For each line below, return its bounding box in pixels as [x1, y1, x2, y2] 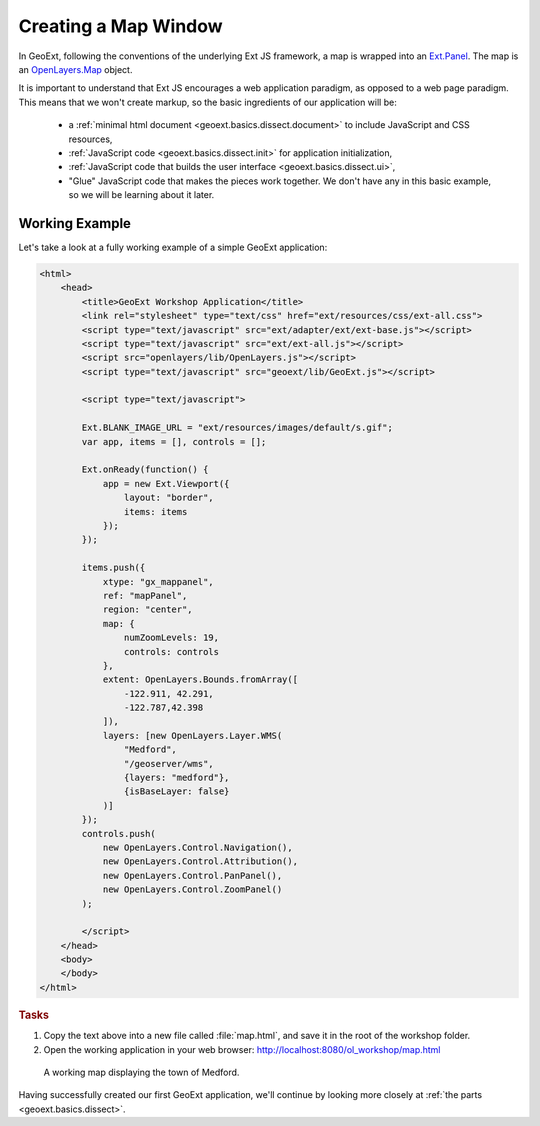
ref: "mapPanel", [102, 590, 188, 601]
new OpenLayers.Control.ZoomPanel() [102, 884, 283, 895]
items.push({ [81, 562, 146, 574]
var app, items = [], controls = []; [81, 436, 267, 447]
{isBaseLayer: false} [123, 786, 230, 797]
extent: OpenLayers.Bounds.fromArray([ [102, 674, 299, 685]
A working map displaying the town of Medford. [43, 1066, 240, 1078]
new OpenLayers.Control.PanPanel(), [102, 870, 283, 881]
